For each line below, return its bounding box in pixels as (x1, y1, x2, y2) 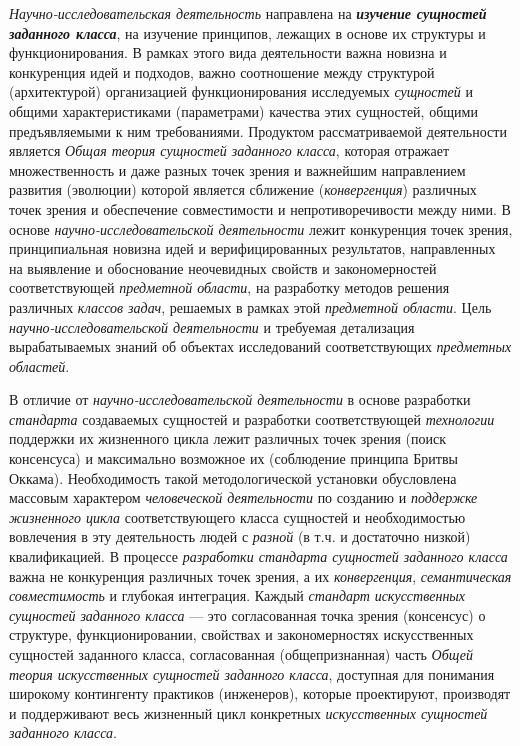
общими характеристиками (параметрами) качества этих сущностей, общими (9, 100, 478, 121)
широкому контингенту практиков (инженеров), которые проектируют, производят (9, 683, 511, 704)
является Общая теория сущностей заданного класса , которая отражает (9, 140, 450, 161)
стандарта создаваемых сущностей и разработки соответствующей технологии (9, 408, 495, 429)
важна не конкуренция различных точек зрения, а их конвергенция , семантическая (9, 565, 512, 586)
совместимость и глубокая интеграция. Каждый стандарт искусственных (9, 585, 466, 606)
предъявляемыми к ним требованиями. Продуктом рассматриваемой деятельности (9, 120, 507, 141)
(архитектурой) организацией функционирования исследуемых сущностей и (9, 81, 473, 102)
